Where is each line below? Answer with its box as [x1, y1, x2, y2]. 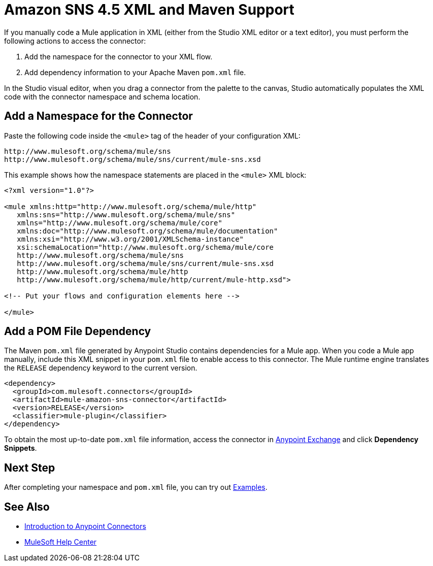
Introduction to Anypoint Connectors [24, 522, 146, 531]
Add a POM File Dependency [4, 325, 151, 338]
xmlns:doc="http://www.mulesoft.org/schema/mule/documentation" [17, 226, 278, 235]
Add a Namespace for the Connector [4, 110, 193, 123]
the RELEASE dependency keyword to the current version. [4, 363, 197, 373]
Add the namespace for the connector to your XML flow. [24, 52, 213, 61]
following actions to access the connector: [4, 36, 146, 45]
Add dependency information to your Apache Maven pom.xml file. [24, 68, 246, 77]
